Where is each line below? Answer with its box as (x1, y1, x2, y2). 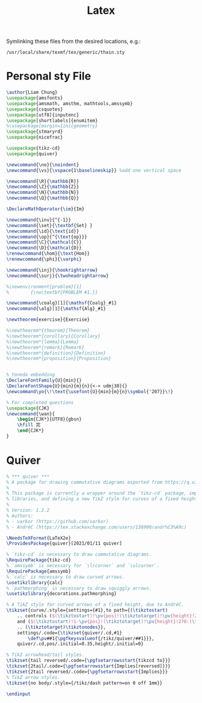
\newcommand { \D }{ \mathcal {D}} (6, 245, 82, 251)
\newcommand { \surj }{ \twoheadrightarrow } (6, 272, 109, 278)
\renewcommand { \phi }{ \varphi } (6, 256, 82, 262)
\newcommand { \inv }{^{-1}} (6, 217, 71, 223)
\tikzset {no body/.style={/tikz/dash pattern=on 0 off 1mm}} (6, 680, 163, 686)
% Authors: (6, 513, 34, 519)
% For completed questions (6, 399, 74, 405)
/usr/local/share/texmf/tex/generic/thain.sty (6, 50, 125, 56)
